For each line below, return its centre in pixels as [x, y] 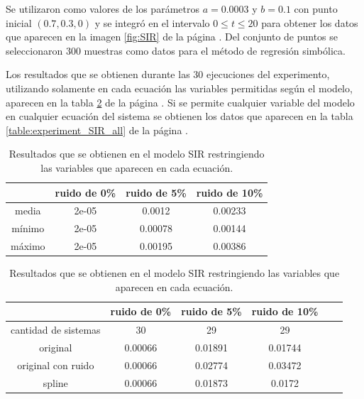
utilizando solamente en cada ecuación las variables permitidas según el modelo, [179, 88]
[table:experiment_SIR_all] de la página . [97, 130]
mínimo [28, 228]
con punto [316, 9]
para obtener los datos [310, 22]
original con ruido [56, 365]
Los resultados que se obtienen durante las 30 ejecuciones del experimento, [168, 74]
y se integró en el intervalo [152, 22]
